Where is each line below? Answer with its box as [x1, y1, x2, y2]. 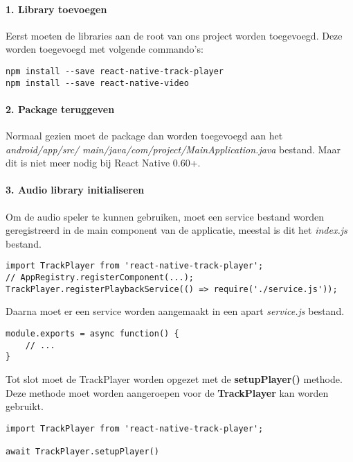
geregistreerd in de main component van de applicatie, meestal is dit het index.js [6, 223, 347, 237]
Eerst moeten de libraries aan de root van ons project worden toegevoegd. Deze [6, 28, 343, 42]
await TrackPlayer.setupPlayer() [6, 447, 159, 457]
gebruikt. [6, 399, 44, 413]
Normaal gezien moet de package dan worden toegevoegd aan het [6, 128, 283, 143]
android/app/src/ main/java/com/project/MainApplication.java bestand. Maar [6, 142, 341, 156]
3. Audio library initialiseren [6, 182, 145, 197]
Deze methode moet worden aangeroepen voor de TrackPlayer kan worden [6, 385, 329, 400]
